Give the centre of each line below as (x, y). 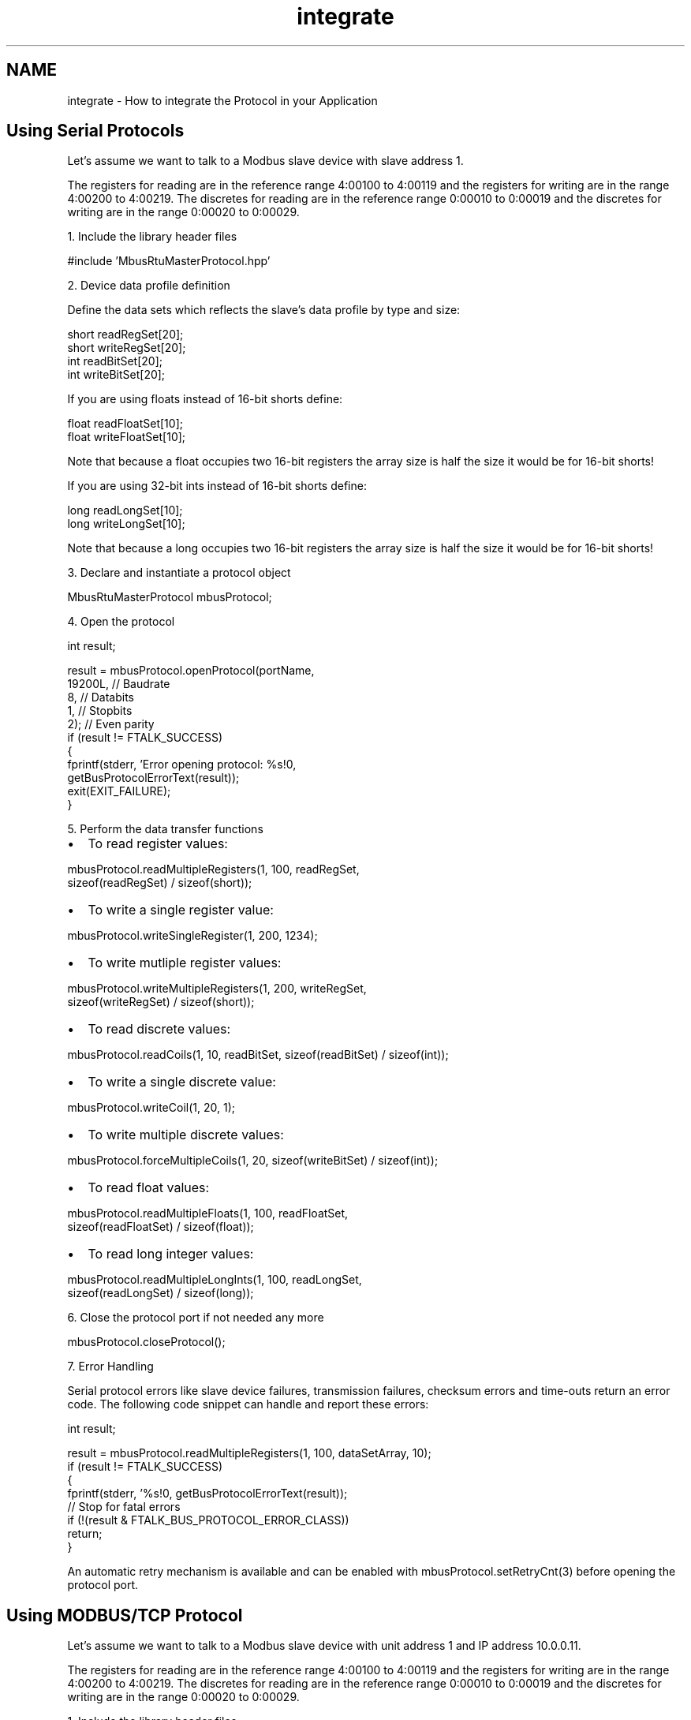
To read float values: (149, 1188)
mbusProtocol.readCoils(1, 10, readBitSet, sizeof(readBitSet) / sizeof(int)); (258, 1055)
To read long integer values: (171, 1254)
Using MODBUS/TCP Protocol (125, 1615)
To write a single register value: (181, 910)
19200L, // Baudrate (119, 684)
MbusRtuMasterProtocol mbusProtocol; (170, 597)
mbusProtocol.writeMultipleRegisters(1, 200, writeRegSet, (217, 989)
